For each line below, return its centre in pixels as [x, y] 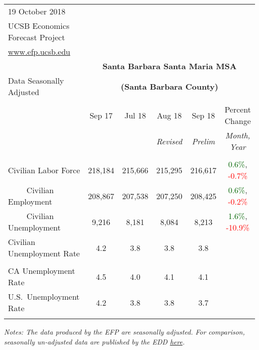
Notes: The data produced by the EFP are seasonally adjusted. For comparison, [125, 332]
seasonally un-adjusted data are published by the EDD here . [94, 341]
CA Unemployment [42, 271]
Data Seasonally [36, 80]
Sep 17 [101, 115]
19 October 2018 [37, 11]
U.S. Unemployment [44, 296]
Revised [169, 141]
